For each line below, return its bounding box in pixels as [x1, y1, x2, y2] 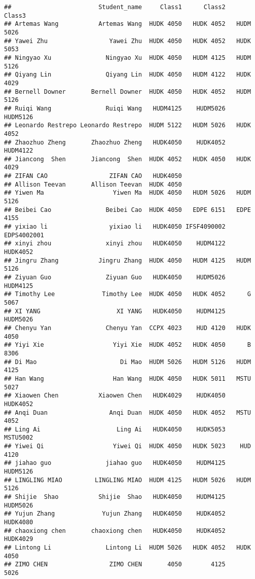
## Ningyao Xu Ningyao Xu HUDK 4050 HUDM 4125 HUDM [4, 54, 251, 61]
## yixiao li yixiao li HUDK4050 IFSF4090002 [4, 223, 226, 231]
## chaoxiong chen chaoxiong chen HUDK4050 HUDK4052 [4, 527, 226, 534]
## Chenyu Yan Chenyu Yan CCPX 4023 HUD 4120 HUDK [4, 324, 251, 332]
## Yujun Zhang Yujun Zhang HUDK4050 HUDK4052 [4, 510, 226, 518]
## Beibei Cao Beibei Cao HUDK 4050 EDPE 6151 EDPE [4, 206, 251, 213]
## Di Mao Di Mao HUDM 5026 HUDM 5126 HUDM [4, 358, 251, 366]
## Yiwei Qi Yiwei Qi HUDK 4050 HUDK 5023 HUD [4, 443, 251, 450]
